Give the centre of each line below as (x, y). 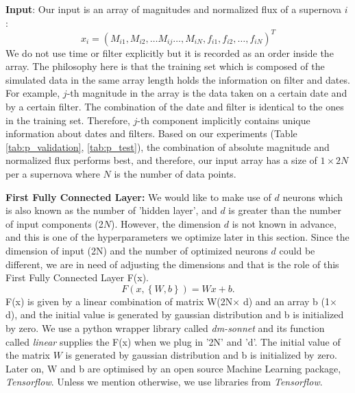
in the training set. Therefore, (68, 120)
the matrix (28, 355)
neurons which (313, 196)
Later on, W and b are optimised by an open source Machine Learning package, (173, 368)
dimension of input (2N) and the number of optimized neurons (137, 250)
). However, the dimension (166, 223)
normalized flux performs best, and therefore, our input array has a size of (161, 160)
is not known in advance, (284, 223)
